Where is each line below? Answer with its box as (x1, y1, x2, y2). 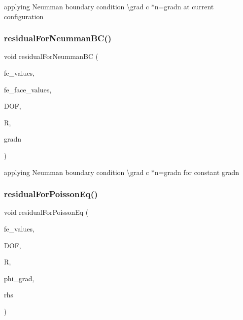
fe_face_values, (4, 84, 52, 94)
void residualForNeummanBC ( (4, 51, 99, 61)
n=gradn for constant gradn (154, 167, 240, 177)
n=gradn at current (154, 1, 214, 11)
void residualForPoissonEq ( (4, 207, 89, 217)
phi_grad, (4, 273, 35, 283)
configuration (4, 11, 44, 21)
